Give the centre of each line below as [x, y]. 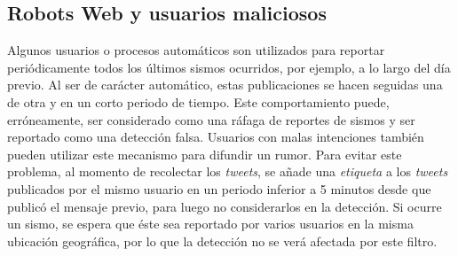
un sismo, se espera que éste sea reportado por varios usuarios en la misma [210, 224]
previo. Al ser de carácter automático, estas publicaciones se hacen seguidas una [225, 85]
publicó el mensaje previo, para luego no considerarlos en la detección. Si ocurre [225, 206]
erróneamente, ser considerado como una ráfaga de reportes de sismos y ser [211, 119]
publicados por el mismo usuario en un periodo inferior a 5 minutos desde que [219, 188]
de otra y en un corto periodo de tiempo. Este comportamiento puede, [198, 101]
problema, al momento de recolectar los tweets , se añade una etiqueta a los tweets [228, 171]
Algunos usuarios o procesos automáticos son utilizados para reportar [196, 50]
